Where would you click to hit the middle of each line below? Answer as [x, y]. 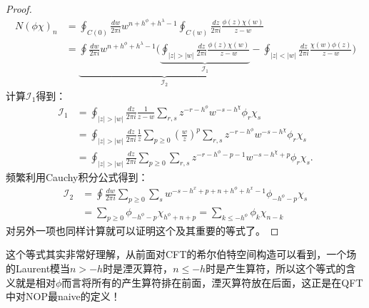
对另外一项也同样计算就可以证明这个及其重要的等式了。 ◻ [142, 230]
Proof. [19, 9]
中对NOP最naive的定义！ [63, 296]
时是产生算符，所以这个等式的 [276, 268]
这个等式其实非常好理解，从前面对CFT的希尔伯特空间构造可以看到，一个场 [181, 254]
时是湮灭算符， [138, 268]
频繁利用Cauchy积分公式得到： [77, 176]
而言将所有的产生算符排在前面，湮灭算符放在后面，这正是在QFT [212, 282]
